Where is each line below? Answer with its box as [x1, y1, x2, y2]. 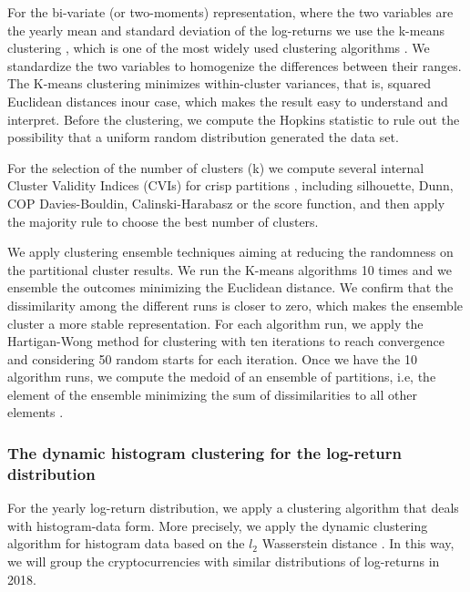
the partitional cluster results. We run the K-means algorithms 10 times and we [7, 260, 452, 279]
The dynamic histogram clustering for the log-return [7, 441, 402, 464]
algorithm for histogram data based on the [7, 534, 245, 553]
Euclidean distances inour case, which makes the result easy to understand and [7, 91, 448, 110]
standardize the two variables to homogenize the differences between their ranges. [7, 56, 462, 75]
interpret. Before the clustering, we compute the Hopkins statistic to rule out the [7, 109, 460, 128]
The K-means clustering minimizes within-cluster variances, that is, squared [7, 74, 431, 93]
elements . [7, 403, 64, 422]
